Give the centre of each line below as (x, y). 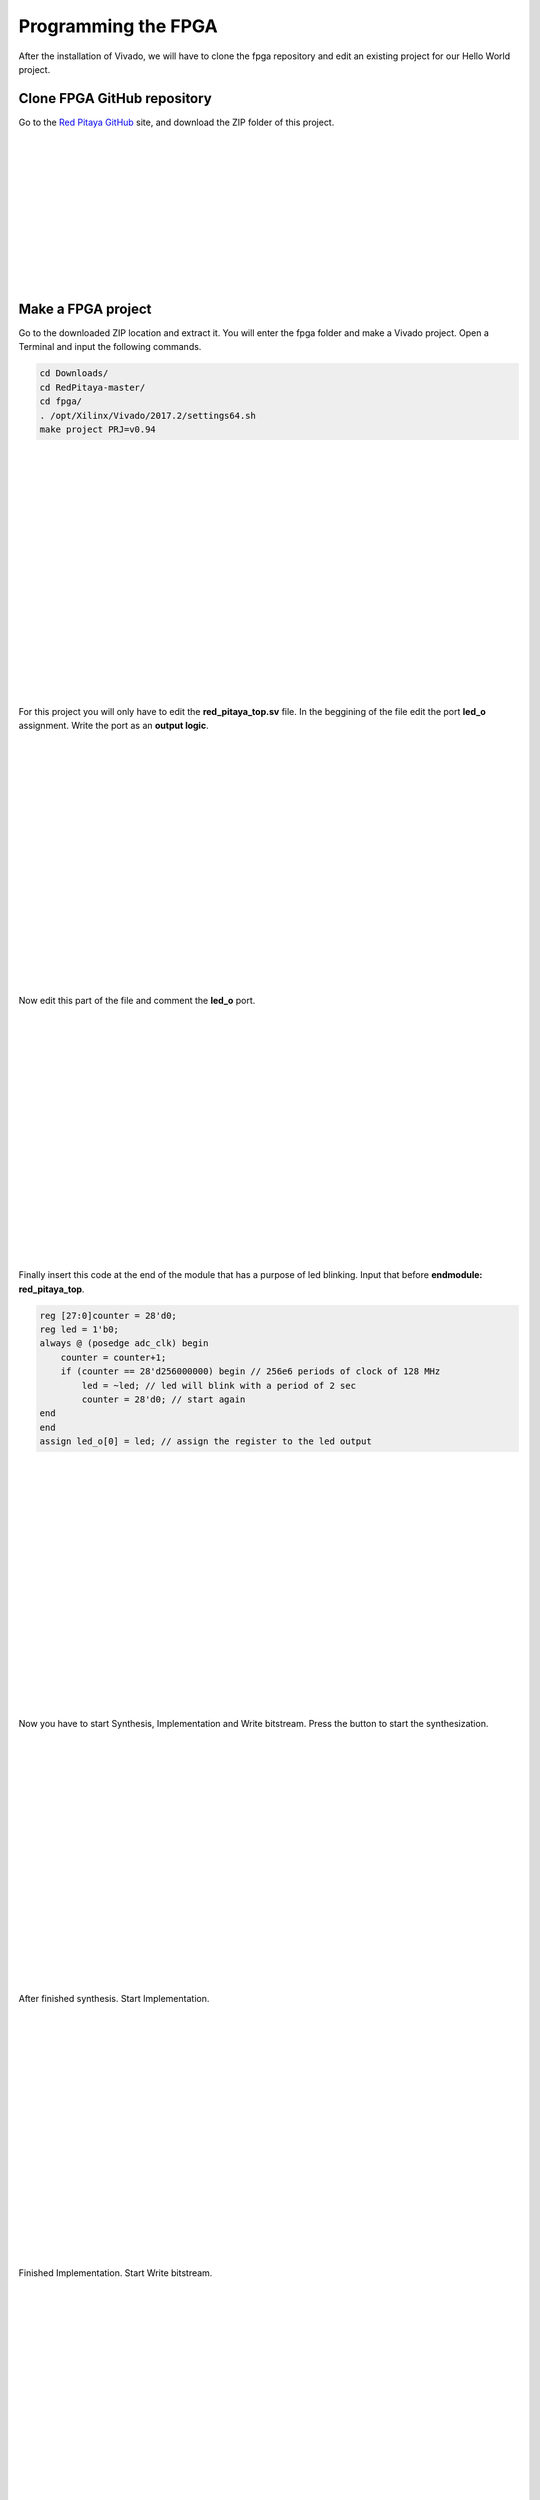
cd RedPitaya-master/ (92, 387)
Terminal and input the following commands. (110, 347)
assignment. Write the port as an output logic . (113, 726)
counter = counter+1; (113, 1357)
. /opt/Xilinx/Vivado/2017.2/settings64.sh (148, 415)
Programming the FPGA (118, 26)
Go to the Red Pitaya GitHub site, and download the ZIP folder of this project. (176, 122)
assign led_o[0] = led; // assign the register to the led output (205, 1441)
